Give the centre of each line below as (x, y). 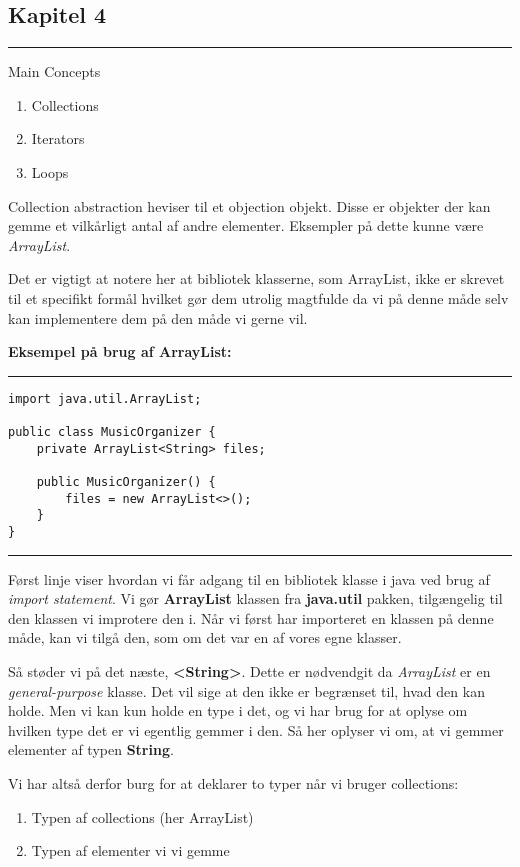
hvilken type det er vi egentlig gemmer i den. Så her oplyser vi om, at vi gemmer (256, 729)
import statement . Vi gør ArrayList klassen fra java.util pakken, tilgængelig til (255, 598)
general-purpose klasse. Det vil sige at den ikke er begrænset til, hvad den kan (246, 690)
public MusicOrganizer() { (126, 482)
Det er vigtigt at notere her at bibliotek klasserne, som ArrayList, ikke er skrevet (256, 278)
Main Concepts (54, 71)
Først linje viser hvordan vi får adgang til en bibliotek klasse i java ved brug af (249, 578)
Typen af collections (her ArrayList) (142, 816)
